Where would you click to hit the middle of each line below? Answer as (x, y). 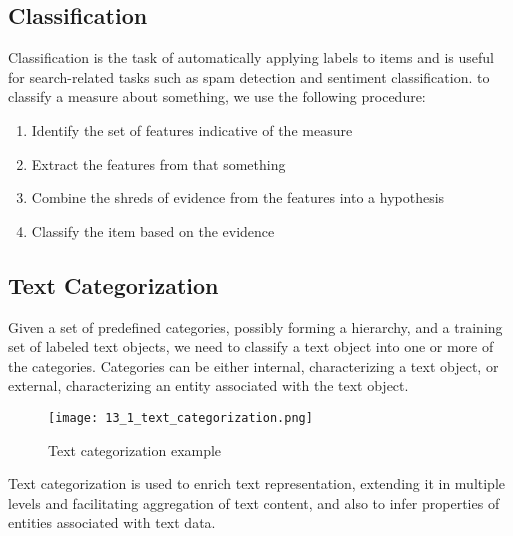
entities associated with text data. (112, 522)
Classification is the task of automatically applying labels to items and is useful (251, 57)
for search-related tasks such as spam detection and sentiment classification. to (249, 76)
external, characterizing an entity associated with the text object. (208, 385)
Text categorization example (135, 449)
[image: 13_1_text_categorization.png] (180, 417)
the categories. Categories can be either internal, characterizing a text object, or (253, 365)
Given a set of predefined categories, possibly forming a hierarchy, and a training (255, 326)
